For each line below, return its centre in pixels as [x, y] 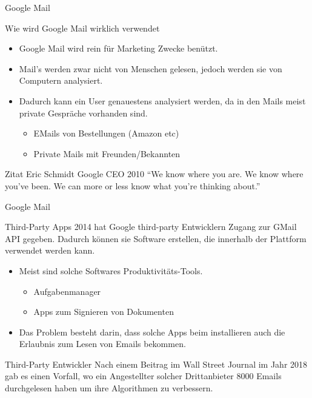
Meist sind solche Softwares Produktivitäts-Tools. [111, 270]
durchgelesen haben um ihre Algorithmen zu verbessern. [109, 388]
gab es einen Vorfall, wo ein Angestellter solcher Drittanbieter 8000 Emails [143, 376]
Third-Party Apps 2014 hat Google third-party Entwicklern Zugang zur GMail [151, 227]
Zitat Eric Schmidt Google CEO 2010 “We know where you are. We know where [154, 174]
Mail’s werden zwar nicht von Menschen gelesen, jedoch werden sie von [151, 68]
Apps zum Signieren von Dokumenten [104, 312]
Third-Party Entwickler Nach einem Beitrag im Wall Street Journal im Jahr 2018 [156, 364]
